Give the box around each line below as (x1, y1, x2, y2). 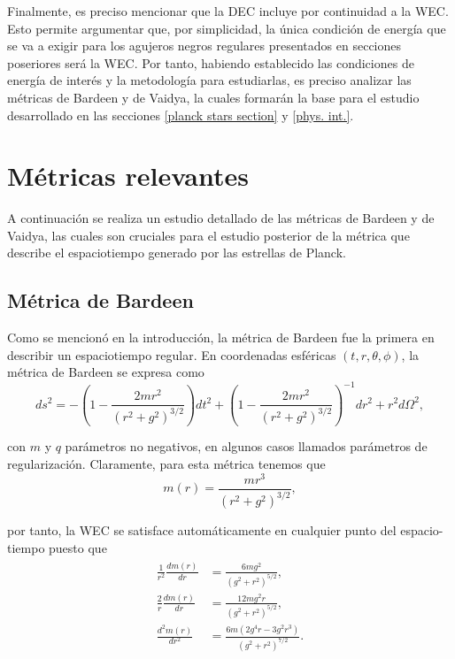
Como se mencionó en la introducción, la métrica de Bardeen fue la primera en (7, 328, 435, 347)
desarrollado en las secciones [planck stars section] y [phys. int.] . (7, 105, 354, 124)
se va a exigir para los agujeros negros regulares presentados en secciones (7, 36, 402, 55)
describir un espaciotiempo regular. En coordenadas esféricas (7, 345, 336, 364)
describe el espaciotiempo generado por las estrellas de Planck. (7, 243, 346, 262)
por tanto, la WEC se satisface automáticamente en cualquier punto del (7, 521, 397, 540)
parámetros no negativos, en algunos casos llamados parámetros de (65, 437, 428, 456)
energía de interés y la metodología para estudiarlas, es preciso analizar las (7, 71, 412, 89)
